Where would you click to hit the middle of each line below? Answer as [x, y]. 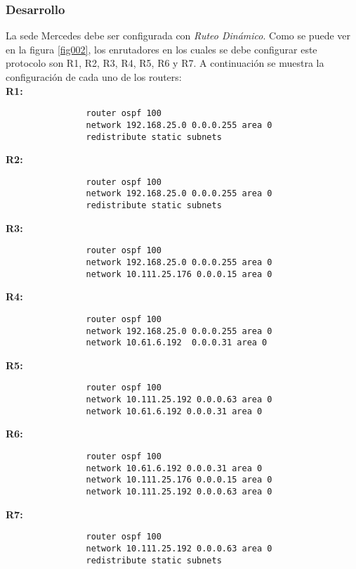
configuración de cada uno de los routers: [94, 77]
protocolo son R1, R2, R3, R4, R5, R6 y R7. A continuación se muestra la [165, 63]
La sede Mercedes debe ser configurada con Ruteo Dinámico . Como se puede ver [178, 36]
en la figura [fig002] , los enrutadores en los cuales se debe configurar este [161, 49]
